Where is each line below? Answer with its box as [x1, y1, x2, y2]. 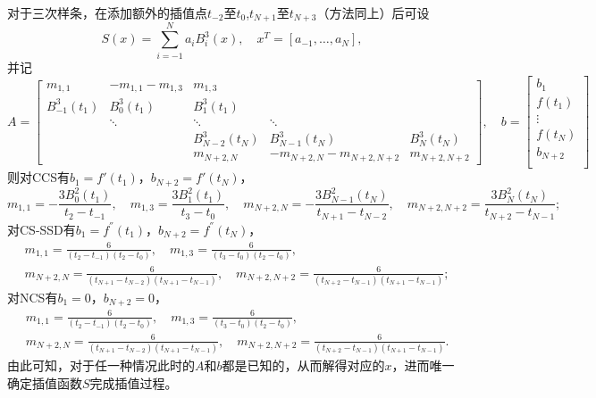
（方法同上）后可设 [316, 4, 430, 21]
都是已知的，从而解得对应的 [222, 356, 385, 375]
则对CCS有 [7, 168, 70, 187]
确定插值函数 [7, 373, 82, 392]
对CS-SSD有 [7, 220, 76, 238]
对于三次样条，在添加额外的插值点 [7, 4, 207, 21]
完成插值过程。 [89, 373, 178, 392]
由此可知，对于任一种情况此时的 [7, 356, 195, 375]
